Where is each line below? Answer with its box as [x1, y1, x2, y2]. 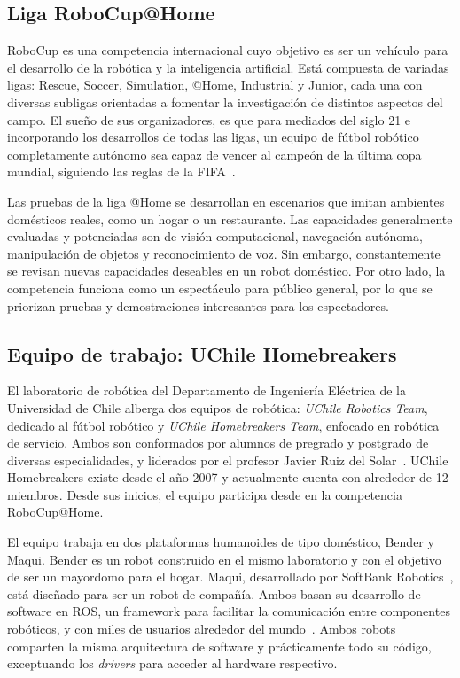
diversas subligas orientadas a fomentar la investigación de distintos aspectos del [7, 92, 443, 111]
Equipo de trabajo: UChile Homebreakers [7, 339, 397, 367]
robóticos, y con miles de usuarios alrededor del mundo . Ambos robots [7, 620, 396, 638]
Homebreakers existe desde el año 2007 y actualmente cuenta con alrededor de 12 [7, 468, 448, 487]
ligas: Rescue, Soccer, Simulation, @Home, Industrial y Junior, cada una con [7, 75, 423, 94]
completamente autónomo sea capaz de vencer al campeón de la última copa [7, 144, 422, 163]
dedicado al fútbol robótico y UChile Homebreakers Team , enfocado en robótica [7, 416, 440, 434]
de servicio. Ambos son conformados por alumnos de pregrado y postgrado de [7, 433, 429, 452]
